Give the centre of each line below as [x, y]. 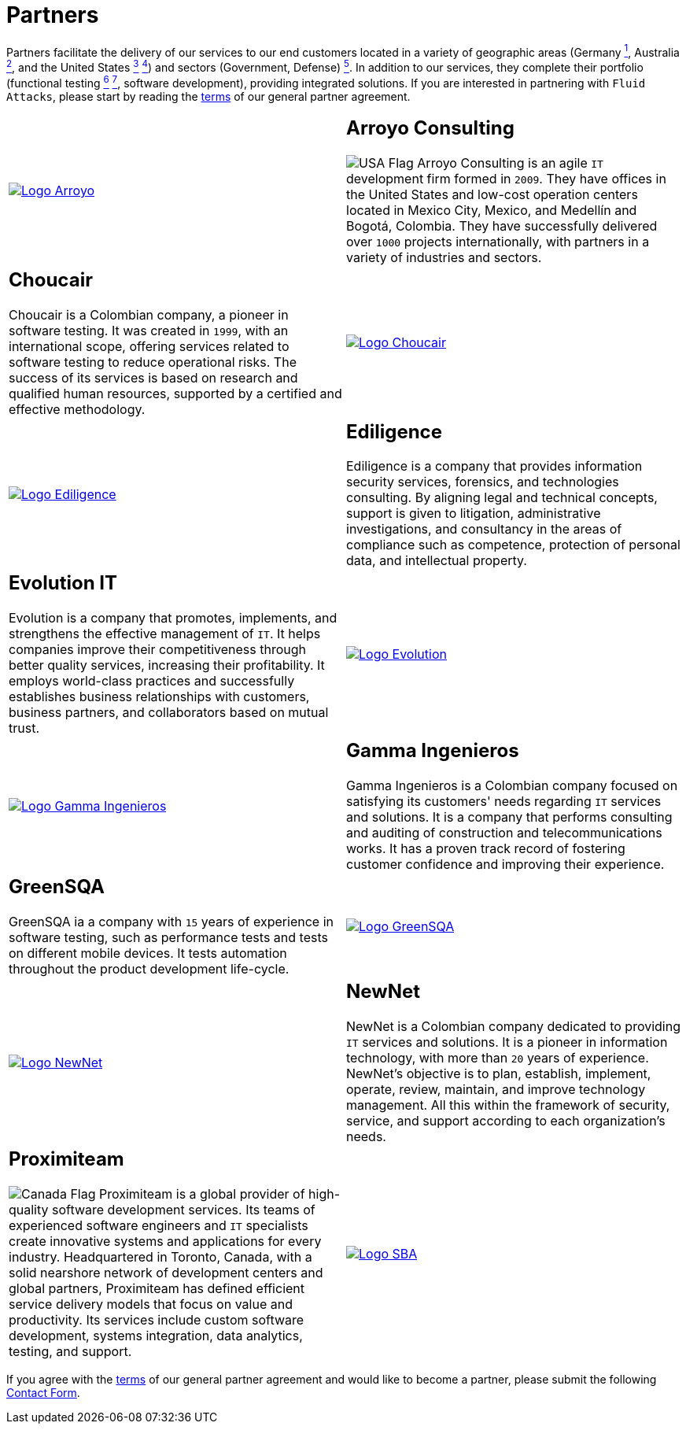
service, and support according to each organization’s [506, 1121]
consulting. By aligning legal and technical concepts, [502, 498]
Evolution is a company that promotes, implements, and [173, 618]
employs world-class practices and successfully [152, 681]
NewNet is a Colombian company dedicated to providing [513, 1027]
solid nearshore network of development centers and [166, 1272]
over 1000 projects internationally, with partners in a [498, 241]
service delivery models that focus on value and [151, 1304]
